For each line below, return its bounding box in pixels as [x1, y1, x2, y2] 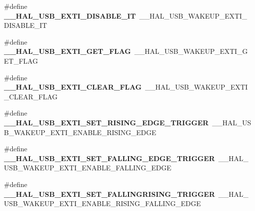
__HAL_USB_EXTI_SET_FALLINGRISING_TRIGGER [4, 188, 215, 199]
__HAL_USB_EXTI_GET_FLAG [4, 46, 131, 56]
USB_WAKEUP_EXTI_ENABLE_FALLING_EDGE [4, 163, 172, 173]
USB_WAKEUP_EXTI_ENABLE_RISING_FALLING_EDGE [4, 198, 201, 209]
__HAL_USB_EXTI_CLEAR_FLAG [4, 82, 142, 92]
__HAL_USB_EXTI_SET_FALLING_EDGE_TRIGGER [4, 153, 215, 163]
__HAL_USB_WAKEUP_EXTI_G [134, 46, 248, 56]
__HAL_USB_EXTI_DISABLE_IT [4, 10, 136, 21]
